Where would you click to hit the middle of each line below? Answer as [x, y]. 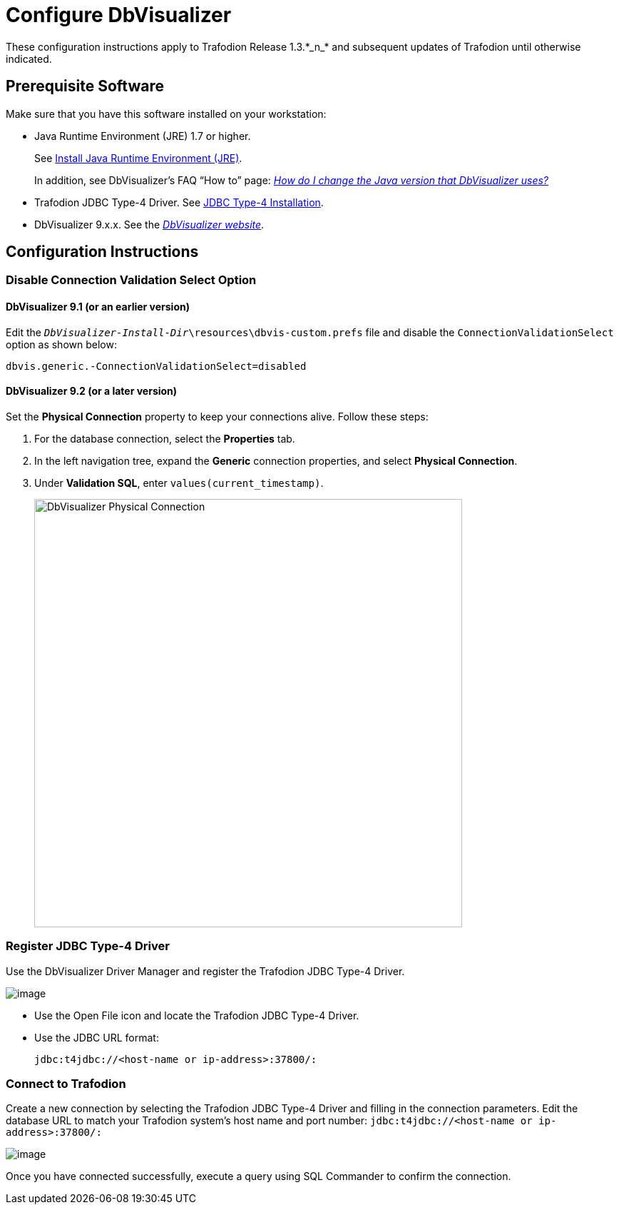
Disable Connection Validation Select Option [131, 280]
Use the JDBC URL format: [97, 1037]
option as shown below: [61, 344]
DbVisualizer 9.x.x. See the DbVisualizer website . [149, 224]
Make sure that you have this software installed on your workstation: [166, 114]
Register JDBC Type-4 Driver [88, 946]
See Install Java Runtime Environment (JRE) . [138, 158]
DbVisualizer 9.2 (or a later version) [92, 391]
